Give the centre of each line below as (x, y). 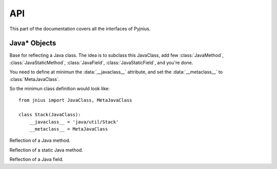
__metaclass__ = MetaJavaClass (68, 129)
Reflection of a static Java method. (46, 150)
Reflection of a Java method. (40, 140)
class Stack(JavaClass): (50, 115)
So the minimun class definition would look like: (60, 89)
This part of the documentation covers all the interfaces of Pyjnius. (80, 29)
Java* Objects (33, 43)
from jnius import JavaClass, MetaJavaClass (76, 100)
